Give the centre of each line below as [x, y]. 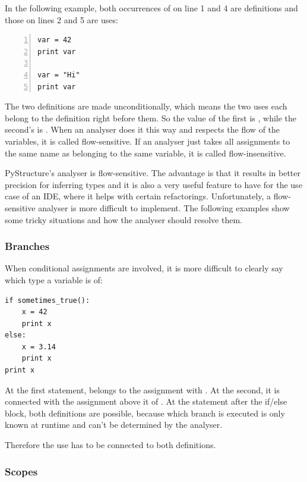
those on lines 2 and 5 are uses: [61, 19]
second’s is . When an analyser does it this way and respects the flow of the [143, 129]
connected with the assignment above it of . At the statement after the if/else [146, 401]
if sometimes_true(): [48, 300]
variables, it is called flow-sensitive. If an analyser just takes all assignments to [148, 141]
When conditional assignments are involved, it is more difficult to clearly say [144, 268]
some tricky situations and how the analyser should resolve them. [124, 219]
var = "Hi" [59, 75]
